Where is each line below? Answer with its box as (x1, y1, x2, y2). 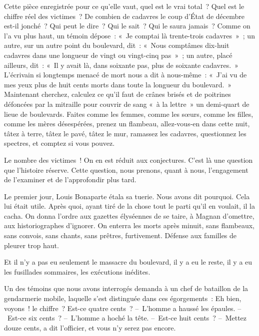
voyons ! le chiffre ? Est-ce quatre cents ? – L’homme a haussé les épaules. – (4, 303, 241, 313)
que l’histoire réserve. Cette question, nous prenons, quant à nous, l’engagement (4, 164, 248, 175)
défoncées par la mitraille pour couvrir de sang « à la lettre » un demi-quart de (4, 98, 249, 109)
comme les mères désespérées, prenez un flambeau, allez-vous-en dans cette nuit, (4, 118, 250, 129)
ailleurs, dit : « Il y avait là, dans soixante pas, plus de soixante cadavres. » (4, 59, 238, 70)
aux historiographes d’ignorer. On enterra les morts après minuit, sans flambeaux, (4, 220, 254, 231)
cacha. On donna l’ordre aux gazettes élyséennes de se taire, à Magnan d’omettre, (4, 210, 254, 221)
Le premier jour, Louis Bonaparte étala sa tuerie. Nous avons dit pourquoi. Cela (4, 191, 250, 201)
